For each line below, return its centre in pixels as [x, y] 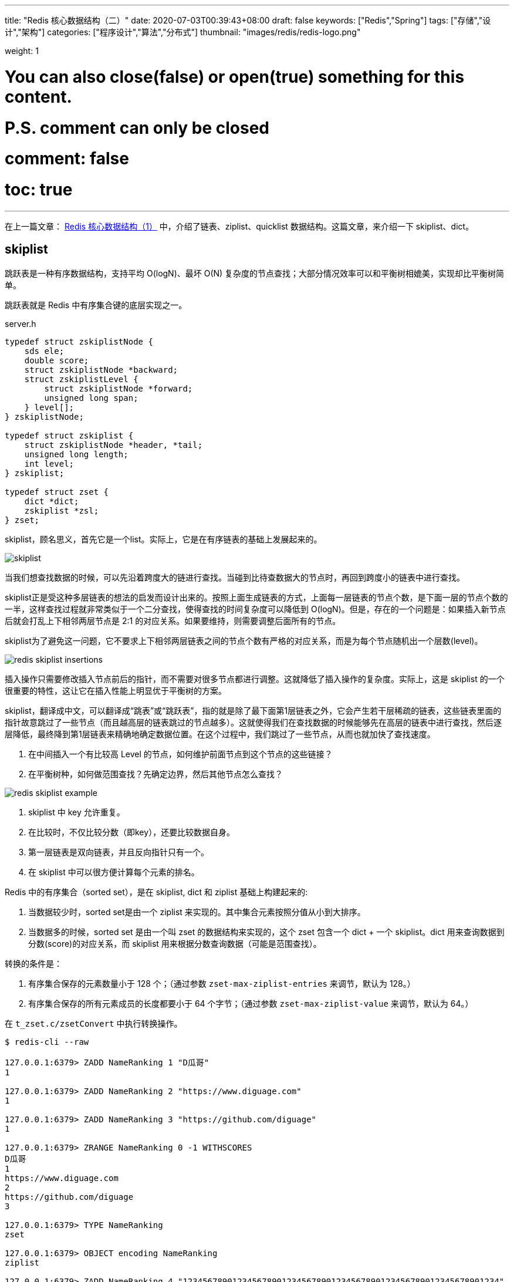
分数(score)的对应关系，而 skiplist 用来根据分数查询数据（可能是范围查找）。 [175, 943]
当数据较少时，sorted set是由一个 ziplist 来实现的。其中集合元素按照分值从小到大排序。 [197, 912]
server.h [21, 323]
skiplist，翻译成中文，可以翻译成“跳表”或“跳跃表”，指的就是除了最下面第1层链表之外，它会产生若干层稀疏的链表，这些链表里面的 [253, 710]
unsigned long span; [91, 398]
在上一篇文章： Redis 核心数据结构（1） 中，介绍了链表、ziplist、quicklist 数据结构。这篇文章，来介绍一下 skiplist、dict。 [239, 226]
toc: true [39, 190]
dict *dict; [52, 501]
